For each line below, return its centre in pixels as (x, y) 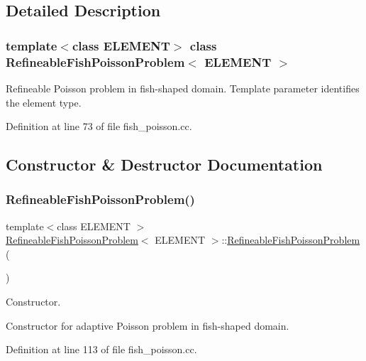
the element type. (44, 102)
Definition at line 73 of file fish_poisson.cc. (99, 126)
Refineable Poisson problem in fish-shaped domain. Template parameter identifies (183, 88)
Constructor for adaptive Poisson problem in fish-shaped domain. (148, 325)
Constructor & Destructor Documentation (164, 165)
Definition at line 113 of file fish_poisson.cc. (101, 349)
